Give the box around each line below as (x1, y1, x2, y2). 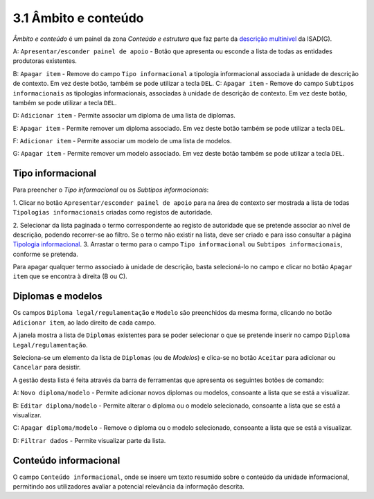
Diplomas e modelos (12, 291, 103, 302)
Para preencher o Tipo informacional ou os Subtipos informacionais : (12, 185, 209, 194)
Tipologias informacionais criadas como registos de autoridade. (12, 208, 213, 217)
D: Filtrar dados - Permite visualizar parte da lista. (12, 436, 166, 444)
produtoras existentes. (12, 57, 78, 65)
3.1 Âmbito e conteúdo (12, 10, 144, 26)
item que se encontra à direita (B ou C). (12, 272, 127, 280)
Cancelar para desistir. (12, 363, 81, 372)
